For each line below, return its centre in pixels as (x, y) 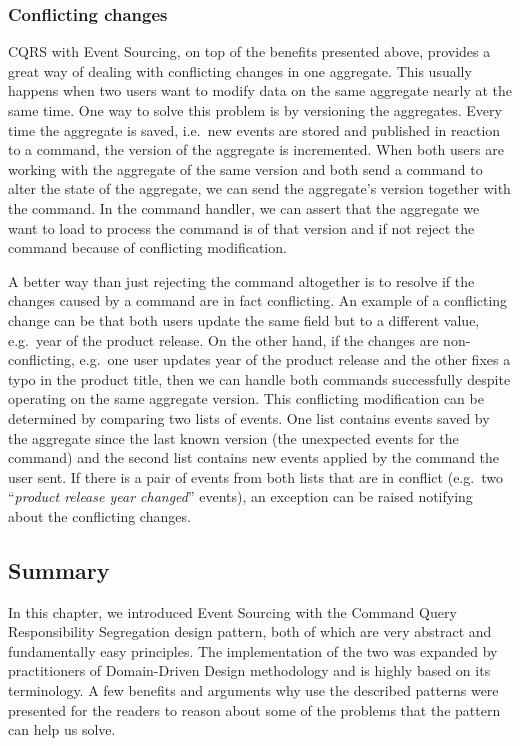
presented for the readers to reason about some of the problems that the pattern (254, 709)
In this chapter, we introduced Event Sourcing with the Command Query (232, 611)
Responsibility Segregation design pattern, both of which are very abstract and (250, 631)
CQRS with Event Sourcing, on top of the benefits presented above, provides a (249, 51)
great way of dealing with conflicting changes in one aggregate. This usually (240, 70)
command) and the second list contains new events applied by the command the (254, 457)
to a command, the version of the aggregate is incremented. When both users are (256, 149)
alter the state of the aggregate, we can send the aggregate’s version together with (259, 188)
